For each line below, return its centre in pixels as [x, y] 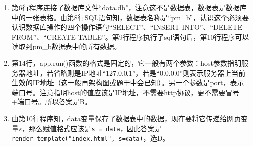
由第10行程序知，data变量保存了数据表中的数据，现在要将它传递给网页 [126, 118]
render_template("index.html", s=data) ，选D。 [91, 138]
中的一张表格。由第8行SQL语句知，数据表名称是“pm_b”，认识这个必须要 [130, 17]
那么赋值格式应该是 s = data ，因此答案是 [95, 128]
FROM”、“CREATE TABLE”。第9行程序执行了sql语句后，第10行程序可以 [130, 36]
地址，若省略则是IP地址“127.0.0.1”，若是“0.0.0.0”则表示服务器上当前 [135, 73]
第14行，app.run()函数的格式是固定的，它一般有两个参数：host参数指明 [126, 63]
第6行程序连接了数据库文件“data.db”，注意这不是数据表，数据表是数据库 [129, 7]
